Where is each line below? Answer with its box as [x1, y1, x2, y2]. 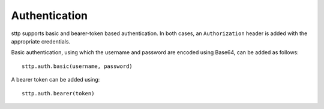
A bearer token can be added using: [11, 76, 100, 83]
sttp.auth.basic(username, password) [22, 63, 133, 70]
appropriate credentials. [11, 38, 71, 45]
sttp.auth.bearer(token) [22, 90, 95, 96]
